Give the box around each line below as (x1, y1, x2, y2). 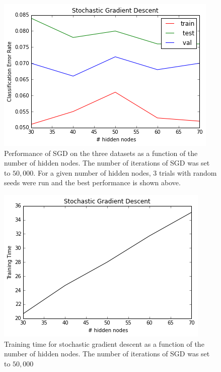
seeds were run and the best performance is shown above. (4, 177, 181, 188)
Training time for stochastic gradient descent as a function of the (4, 338, 204, 349)
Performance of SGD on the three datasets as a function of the (4, 147, 198, 158)
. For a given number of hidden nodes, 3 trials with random (33, 167, 217, 178)
